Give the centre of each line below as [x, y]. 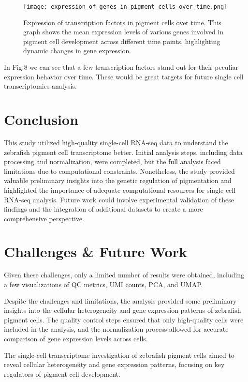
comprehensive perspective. [44, 218]
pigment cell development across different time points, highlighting [122, 41]
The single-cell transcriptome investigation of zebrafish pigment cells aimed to [119, 355]
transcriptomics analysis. [40, 86]
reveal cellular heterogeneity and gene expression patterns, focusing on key [114, 364]
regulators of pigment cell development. [62, 374]
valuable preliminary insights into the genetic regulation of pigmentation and [118, 180]
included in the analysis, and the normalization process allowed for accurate [116, 329]
